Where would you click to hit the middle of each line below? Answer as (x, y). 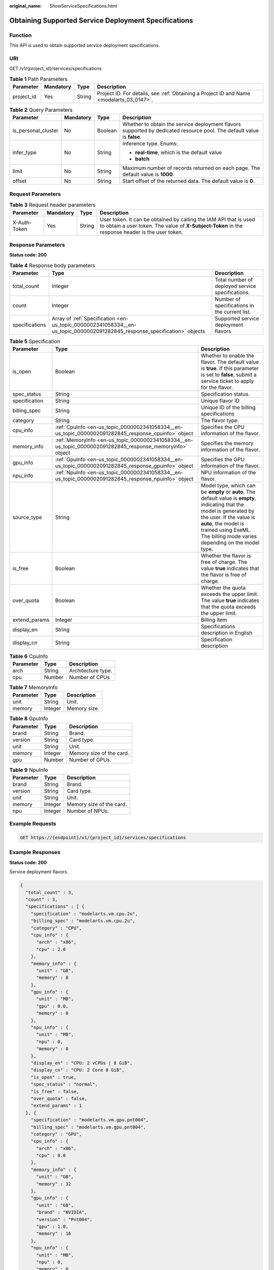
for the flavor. (217, 388)
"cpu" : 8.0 (51, 1155)
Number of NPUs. (88, 811)
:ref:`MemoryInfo (75, 440)
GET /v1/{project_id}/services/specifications (56, 69)
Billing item (214, 620)
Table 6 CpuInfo (29, 656)
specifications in (234, 306)
